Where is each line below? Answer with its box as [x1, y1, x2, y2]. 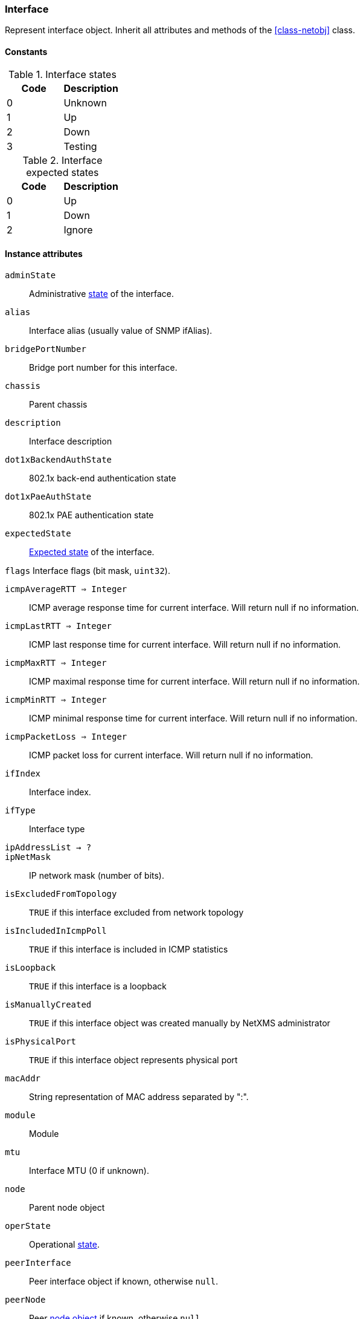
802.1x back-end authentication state [29, 472, 176, 483]
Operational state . [29, 1239, 100, 1249]
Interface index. [29, 786, 91, 797]
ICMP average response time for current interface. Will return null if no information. [29, 602, 359, 613]
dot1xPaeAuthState [5, 491, 92, 501]
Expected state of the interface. [29, 546, 155, 557]
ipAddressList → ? [5, 842, 92, 852]
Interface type [29, 823, 85, 834]
